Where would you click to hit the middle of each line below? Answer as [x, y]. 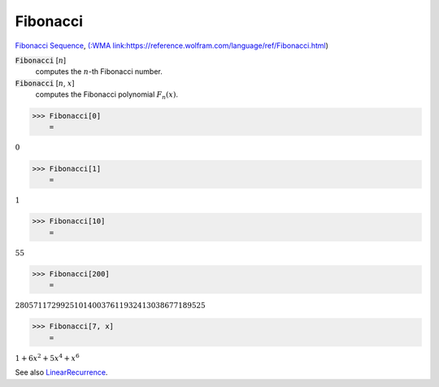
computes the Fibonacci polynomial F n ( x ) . [107, 95]
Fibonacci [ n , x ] [45, 83]
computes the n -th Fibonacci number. [99, 72]
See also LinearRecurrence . [61, 372]
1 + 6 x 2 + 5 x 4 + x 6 [48, 357]
